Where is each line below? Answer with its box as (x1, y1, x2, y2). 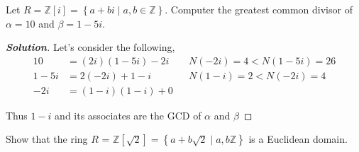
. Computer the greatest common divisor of (165, 2, 353, 16)
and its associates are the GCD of (55, 107, 201, 122)
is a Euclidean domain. (248, 131, 348, 146)
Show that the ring (6, 131, 88, 146)
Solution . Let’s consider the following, (6, 40, 175, 54)
